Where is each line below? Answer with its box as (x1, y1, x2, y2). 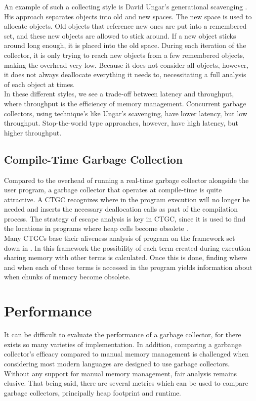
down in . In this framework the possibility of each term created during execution (4, 242, 251, 253)
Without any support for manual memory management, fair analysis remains (4, 368, 237, 378)
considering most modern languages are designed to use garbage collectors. (4, 358, 230, 368)
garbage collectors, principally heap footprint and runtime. (4, 387, 181, 398)
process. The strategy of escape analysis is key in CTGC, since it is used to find (4, 213, 246, 223)
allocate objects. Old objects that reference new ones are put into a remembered (4, 21, 247, 31)
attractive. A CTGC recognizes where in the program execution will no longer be (4, 194, 250, 204)
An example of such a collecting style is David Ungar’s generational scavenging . (4, 1, 247, 11)
